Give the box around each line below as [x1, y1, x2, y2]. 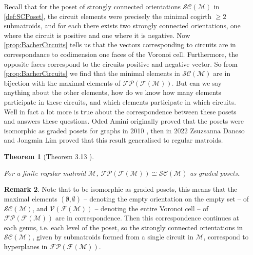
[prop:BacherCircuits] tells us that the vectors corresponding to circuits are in [4, 39, 236, 50]
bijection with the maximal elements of [4, 77, 120, 88]
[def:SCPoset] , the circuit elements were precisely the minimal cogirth [4, 11, 212, 21]
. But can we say [172, 77, 222, 88]
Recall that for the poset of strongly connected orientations [4, 1, 181, 11]
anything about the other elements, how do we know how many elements [4, 87, 221, 97]
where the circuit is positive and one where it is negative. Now [4, 30, 190, 40]
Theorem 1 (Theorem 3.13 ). [4, 151, 94, 161]
